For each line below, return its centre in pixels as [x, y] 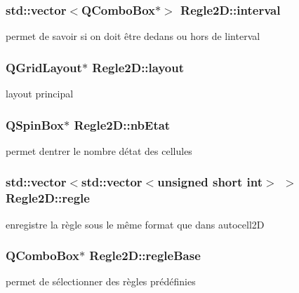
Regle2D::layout [138, 67]
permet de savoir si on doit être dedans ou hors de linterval [133, 36]
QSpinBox [35, 124]
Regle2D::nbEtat [122, 124]
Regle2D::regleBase [145, 255]
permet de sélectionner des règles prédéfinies [101, 281]
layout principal [40, 94]
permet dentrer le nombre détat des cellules [99, 150]
